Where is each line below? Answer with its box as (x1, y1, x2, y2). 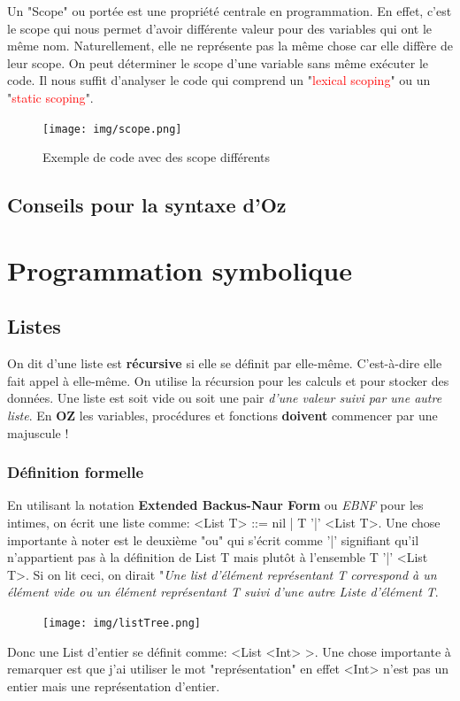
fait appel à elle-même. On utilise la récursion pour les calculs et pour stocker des (7, 371, 449, 389)
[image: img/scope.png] (42, 122, 182, 135)
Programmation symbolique (7, 251, 352, 288)
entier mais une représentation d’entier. (7, 676, 220, 695)
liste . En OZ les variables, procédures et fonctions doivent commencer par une (7, 405, 438, 424)
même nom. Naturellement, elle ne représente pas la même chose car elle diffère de (7, 36, 453, 55)
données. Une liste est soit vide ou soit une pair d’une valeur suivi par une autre (7, 389, 442, 407)
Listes (7, 312, 61, 340)
